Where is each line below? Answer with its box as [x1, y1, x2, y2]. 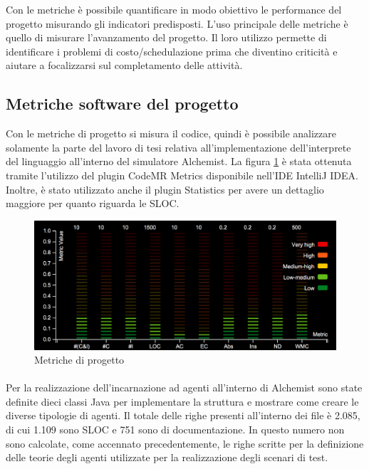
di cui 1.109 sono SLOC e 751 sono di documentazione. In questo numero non [6, 422, 345, 437]
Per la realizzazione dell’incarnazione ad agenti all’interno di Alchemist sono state [6, 380, 363, 395]
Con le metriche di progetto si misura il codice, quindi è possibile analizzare [6, 126, 337, 141]
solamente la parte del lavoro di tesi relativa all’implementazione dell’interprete [6, 139, 351, 154]
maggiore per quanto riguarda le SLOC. [6, 196, 180, 211]
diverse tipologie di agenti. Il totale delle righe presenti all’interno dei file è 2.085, [6, 408, 360, 423]
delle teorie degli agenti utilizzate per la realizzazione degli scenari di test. [6, 450, 328, 465]
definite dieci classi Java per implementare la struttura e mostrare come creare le [6, 394, 359, 409]
